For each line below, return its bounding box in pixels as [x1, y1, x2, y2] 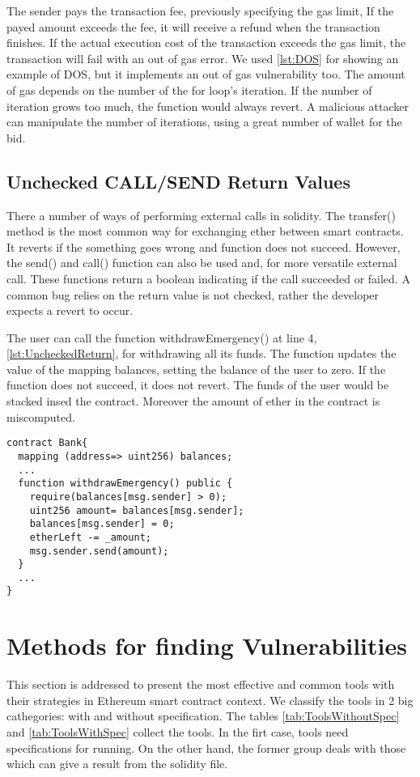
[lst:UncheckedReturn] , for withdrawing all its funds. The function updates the [6, 345, 397, 362]
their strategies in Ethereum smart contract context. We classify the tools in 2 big [6, 691, 414, 708]
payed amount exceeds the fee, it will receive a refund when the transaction [6, 18, 380, 35]
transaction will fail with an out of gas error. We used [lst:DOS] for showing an [6, 49, 399, 66]
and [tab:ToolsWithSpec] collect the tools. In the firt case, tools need [6, 724, 349, 741]
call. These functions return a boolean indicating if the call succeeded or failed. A [6, 270, 410, 287]
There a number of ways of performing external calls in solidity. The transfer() [6, 206, 396, 223]
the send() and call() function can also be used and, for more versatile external [6, 254, 397, 271]
